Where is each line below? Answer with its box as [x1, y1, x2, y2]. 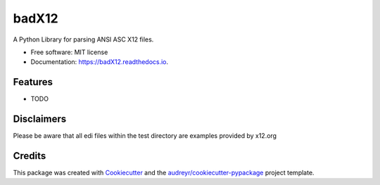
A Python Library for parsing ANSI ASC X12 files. [13, 35, 154, 44]
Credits [13, 150, 46, 162]
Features [13, 76, 53, 88]
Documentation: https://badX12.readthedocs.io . [30, 58, 169, 66]
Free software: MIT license [30, 48, 108, 56]
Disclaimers [13, 113, 67, 125]
